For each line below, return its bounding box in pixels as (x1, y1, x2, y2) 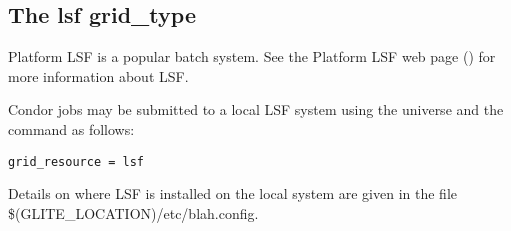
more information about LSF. (8, 65, 189, 86)
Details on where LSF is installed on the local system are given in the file (8, 183, 458, 204)
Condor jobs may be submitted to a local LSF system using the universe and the (8, 99, 504, 120)
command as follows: (8, 118, 135, 139)
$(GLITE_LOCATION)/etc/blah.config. (8, 202, 259, 223)
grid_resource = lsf (8, 154, 145, 169)
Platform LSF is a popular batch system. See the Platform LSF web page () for (8, 46, 496, 67)
